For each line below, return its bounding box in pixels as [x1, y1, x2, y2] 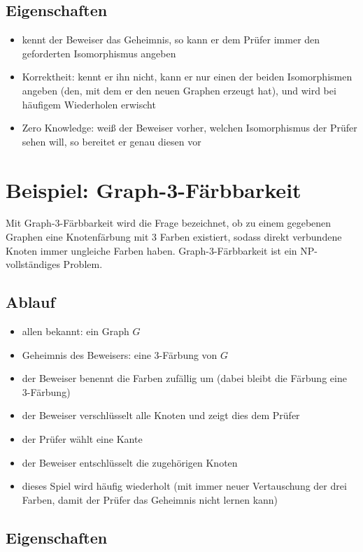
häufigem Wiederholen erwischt [22, 97, 156, 111]
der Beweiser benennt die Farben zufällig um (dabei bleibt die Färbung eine [22, 371, 347, 385]
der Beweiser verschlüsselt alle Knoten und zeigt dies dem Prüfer [22, 408, 300, 423]
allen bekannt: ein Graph [22, 324, 129, 339]
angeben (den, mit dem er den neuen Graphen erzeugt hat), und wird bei [22, 83, 336, 97]
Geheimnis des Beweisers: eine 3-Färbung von [22, 347, 218, 362]
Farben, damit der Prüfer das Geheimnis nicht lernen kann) [22, 492, 278, 507]
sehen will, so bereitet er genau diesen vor [22, 134, 201, 148]
